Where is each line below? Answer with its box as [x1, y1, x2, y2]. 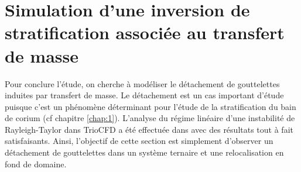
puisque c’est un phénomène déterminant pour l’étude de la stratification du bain [5, 100, 296, 112]
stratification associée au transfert [5, 20, 285, 44]
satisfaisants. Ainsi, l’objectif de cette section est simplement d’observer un [5, 135, 273, 147]
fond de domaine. [5, 157, 67, 170]
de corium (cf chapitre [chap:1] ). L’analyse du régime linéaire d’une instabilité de [5, 112, 295, 124]
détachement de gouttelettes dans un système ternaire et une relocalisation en [5, 146, 284, 159]
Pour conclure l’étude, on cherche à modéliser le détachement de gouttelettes [5, 77, 280, 90]
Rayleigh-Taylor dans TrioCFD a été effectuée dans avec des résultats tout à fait [5, 123, 293, 135]
